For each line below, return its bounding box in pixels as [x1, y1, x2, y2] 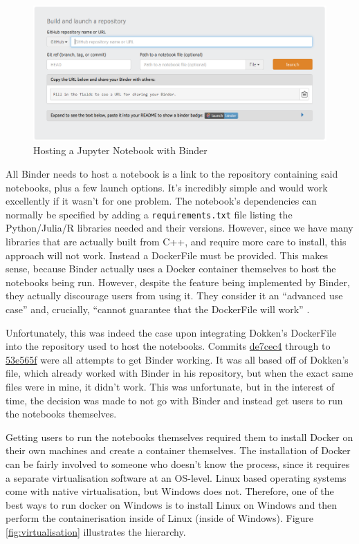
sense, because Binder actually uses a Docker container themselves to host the [6, 261, 336, 276]
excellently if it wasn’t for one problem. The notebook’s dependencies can [6, 194, 317, 208]
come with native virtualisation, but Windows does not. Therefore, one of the [6, 484, 334, 498]
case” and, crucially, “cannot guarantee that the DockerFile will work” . [6, 302, 310, 317]
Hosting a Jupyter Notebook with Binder [33, 143, 208, 158]
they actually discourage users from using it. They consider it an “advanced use [6, 288, 343, 303]
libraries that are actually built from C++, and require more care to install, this [6, 234, 347, 249]
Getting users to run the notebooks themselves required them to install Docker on [6, 429, 353, 444]
